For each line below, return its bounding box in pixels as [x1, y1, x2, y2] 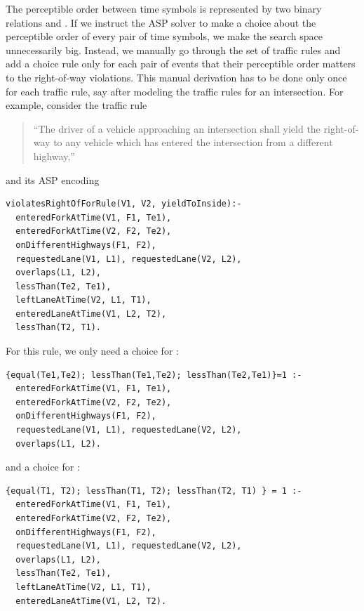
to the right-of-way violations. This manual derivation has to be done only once [6, 70, 347, 84]
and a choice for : [6, 459, 80, 474]
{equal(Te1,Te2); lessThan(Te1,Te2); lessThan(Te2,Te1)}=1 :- [6, 369, 302, 380]
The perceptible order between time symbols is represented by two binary [6, 1, 322, 15]
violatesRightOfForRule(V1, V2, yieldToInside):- [6, 199, 242, 209]
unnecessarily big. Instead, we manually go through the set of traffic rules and [6, 42, 341, 57]
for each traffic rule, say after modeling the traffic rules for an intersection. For [6, 84, 344, 98]
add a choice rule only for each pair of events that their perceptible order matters [6, 56, 356, 71]
